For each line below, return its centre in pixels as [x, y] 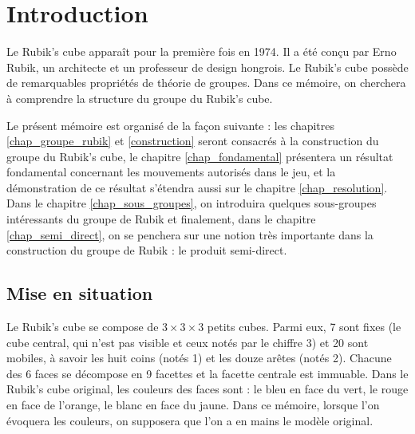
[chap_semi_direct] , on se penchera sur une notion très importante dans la [190, 234]
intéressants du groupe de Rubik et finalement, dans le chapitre [161, 219]
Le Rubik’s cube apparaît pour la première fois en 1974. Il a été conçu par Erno [202, 51]
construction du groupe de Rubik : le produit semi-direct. [147, 250]
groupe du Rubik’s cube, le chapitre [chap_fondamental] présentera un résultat [200, 156]
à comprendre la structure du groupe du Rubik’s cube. [140, 98]
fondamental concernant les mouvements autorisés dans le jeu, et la [171, 172]
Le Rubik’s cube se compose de [83, 327]
